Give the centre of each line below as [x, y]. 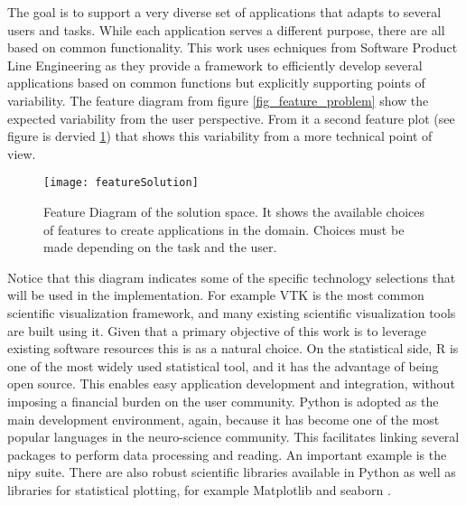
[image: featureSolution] [121, 183]
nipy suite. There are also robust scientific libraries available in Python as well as [232, 472]
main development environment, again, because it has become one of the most [224, 419]
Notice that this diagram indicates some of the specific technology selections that [232, 277]
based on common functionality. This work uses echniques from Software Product [233, 47]
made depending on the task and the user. [160, 247]
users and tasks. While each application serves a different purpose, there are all [226, 29]
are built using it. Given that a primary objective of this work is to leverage [217, 330]
